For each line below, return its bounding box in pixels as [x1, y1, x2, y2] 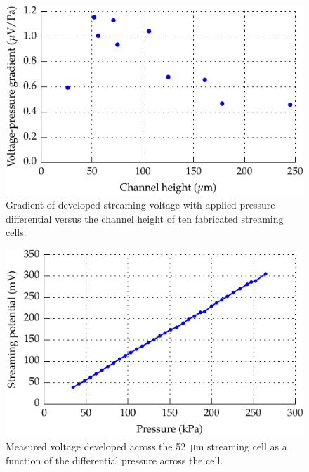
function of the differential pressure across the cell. [6, 452, 223, 467]
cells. [6, 225, 27, 240]
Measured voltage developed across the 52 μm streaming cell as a [6, 438, 287, 453]
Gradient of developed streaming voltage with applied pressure [6, 197, 275, 212]
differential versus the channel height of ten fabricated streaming [6, 211, 284, 225]
